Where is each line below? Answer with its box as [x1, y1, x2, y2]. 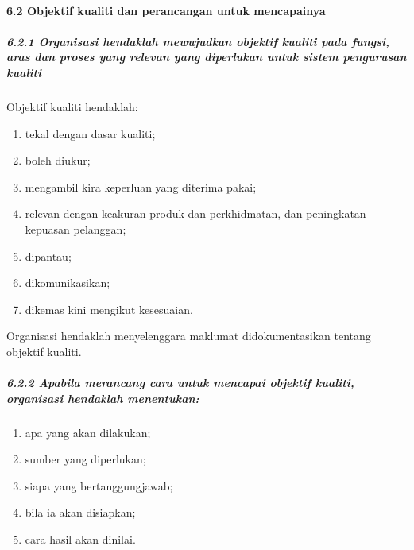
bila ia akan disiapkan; [25, 504, 136, 521]
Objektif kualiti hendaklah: [6, 98, 138, 114]
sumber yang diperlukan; [25, 451, 146, 467]
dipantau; [25, 247, 72, 264]
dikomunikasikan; [25, 274, 110, 291]
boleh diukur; [25, 152, 91, 168]
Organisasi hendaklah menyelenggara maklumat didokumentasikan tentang [6, 327, 371, 344]
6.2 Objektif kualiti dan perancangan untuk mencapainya [6, 2, 326, 18]
